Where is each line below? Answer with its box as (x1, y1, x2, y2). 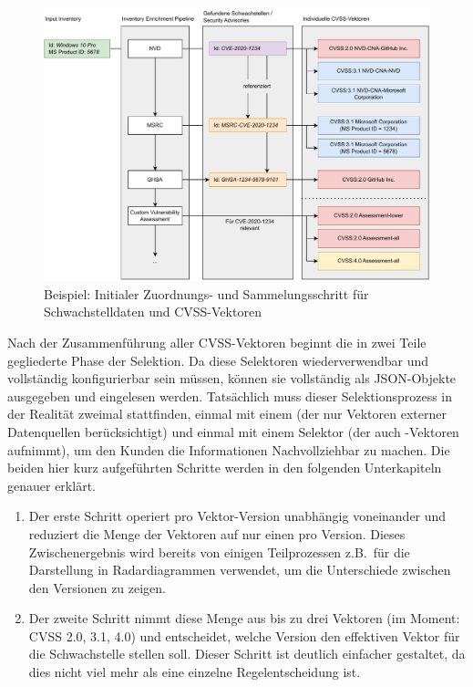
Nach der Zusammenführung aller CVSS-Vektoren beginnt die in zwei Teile (7, 332, 427, 351)
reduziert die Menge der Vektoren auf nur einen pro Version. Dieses (28, 524, 406, 543)
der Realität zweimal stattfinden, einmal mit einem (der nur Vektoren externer (7, 404, 447, 423)
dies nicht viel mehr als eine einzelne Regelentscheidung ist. (28, 662, 361, 682)
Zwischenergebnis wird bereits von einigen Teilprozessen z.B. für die (28, 542, 410, 561)
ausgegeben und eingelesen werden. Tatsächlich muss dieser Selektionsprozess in (7, 386, 453, 405)
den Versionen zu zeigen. (28, 578, 167, 597)
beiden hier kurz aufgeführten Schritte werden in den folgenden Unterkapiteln (7, 458, 442, 477)
